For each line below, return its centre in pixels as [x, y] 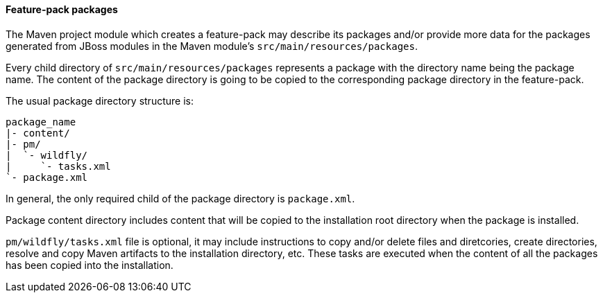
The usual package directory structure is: [100, 100]
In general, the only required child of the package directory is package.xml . [180, 198]
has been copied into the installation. [90, 265]
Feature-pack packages [62, 9]
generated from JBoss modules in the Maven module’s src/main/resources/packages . [212, 46]
